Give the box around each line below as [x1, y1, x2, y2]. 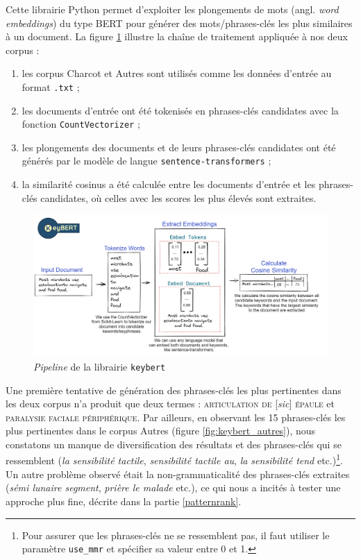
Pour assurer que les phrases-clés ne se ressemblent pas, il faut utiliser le [22, 527, 330, 542]
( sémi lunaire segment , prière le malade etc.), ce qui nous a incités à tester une [6, 480, 341, 495]
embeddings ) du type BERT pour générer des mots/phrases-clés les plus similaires [6, 15, 353, 30]
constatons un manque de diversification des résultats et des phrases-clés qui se [6, 436, 342, 451]
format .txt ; [22, 79, 80, 94]
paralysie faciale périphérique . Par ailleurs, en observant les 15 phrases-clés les [6, 409, 346, 424]
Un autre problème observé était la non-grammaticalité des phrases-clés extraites [6, 466, 350, 481]
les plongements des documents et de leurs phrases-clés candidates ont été [22, 139, 336, 154]
